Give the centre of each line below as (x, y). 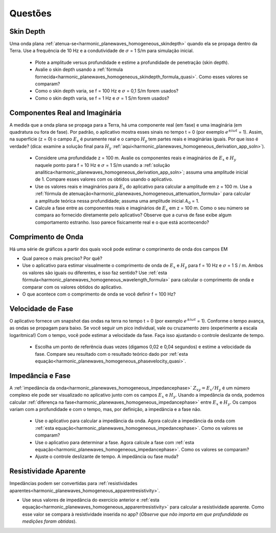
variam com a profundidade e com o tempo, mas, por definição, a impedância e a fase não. (106, 409)
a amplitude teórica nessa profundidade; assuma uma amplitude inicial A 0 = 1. (117, 201)
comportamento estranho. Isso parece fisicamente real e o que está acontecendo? (122, 222)
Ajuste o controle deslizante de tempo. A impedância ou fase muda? (107, 456)
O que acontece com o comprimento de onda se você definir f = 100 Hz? (99, 294)
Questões (31, 13)
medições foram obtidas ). (49, 521)
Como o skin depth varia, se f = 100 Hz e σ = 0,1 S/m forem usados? (107, 91)
